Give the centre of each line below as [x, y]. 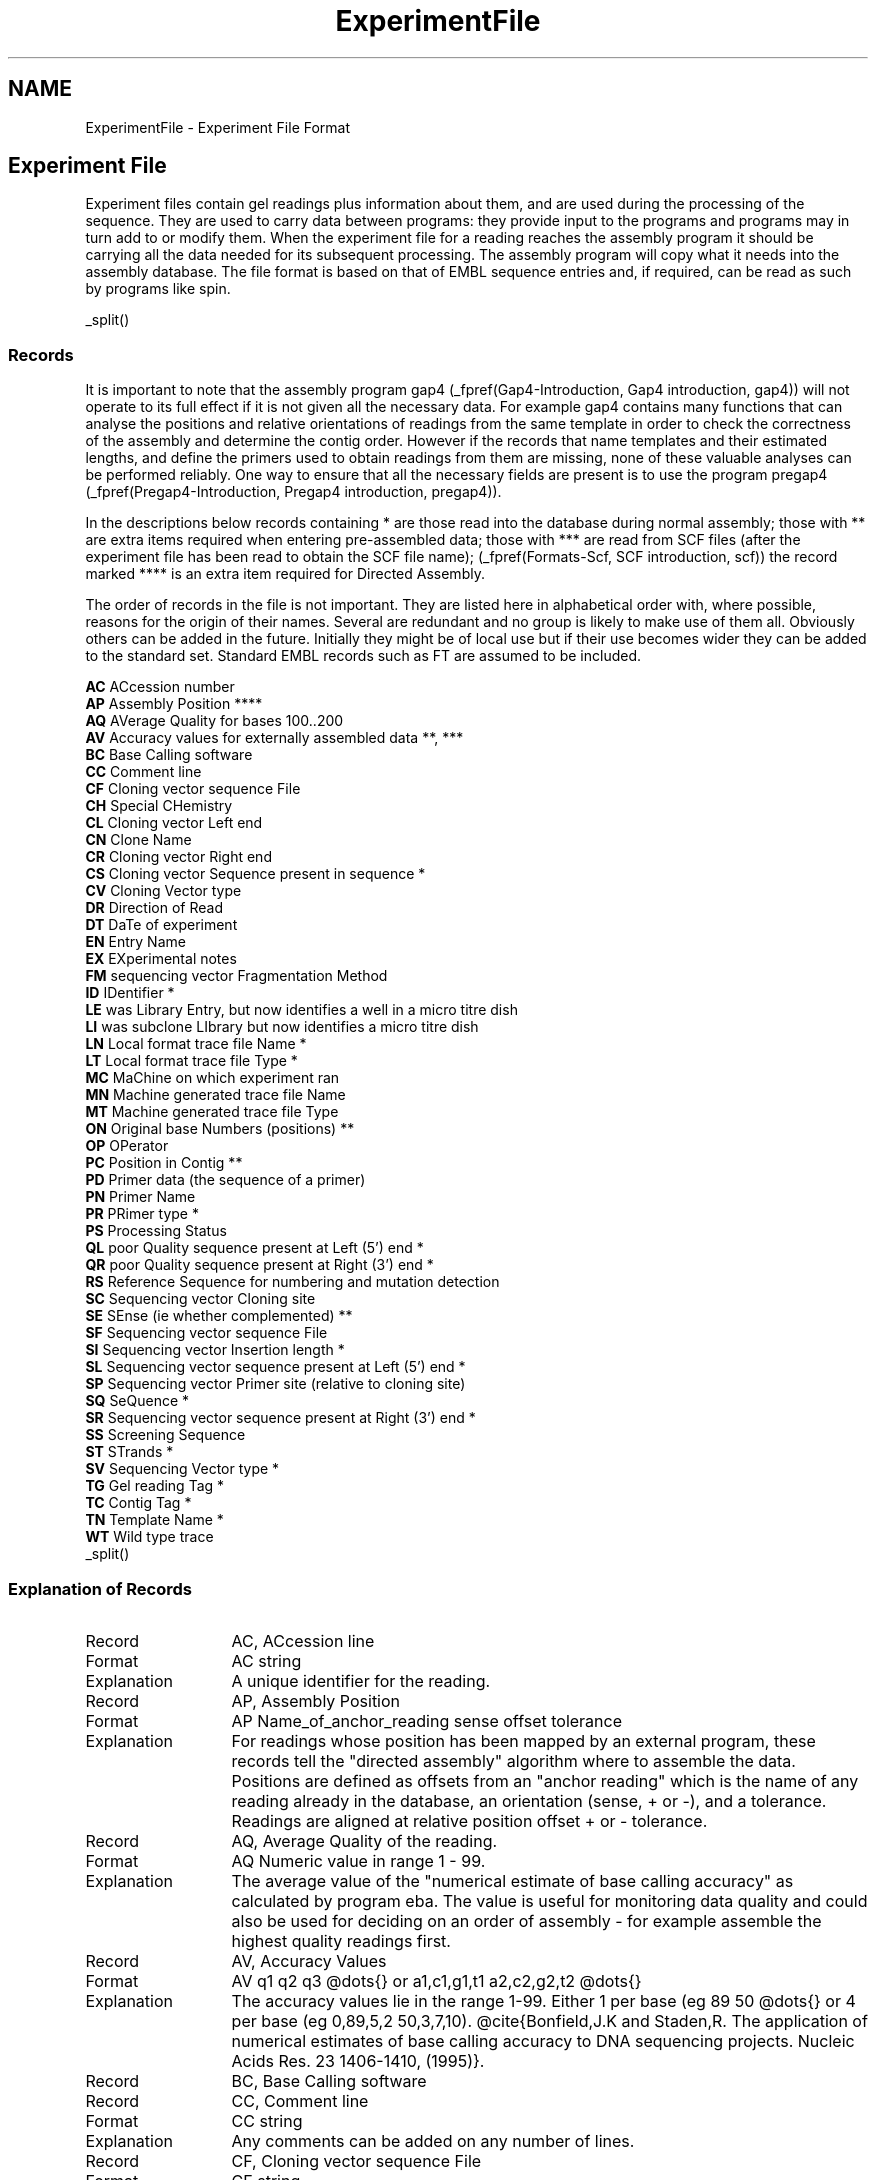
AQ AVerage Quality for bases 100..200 [214, 721]
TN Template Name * [154, 1520]
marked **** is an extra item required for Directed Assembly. [285, 574]
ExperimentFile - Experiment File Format [218, 127]
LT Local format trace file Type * [191, 1061]
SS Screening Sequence [165, 1435]
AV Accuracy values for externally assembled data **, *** [274, 738]
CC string [267, 2120]
